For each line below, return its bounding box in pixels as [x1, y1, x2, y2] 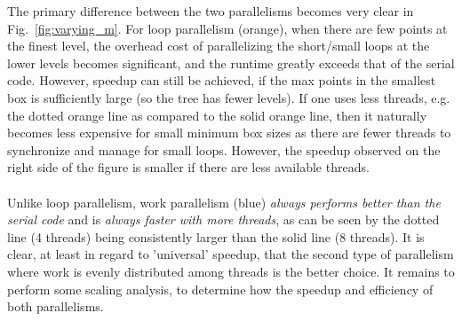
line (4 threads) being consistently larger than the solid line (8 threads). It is [7, 227, 425, 246]
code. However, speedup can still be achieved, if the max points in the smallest [7, 71, 436, 90]
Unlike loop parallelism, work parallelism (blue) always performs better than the [7, 192, 441, 211]
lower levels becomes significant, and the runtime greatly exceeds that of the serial [7, 53, 455, 72]
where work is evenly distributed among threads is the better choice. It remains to [7, 262, 455, 280]
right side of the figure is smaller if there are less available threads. [7, 158, 370, 176]
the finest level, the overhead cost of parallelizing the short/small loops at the [7, 36, 430, 55]
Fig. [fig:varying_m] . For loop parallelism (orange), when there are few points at [7, 19, 448, 37]
